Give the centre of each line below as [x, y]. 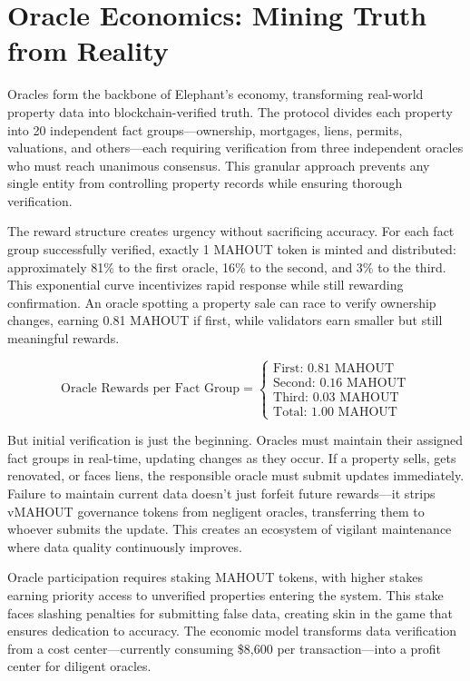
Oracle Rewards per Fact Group [151, 389]
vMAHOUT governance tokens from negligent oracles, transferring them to [216, 511]
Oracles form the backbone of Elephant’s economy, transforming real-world [215, 94]
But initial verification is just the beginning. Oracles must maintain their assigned [235, 440]
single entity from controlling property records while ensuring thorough [205, 183]
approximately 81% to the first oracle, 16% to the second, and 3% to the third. [227, 266]
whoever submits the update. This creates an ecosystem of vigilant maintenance [230, 529]
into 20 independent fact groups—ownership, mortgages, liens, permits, [205, 129]
